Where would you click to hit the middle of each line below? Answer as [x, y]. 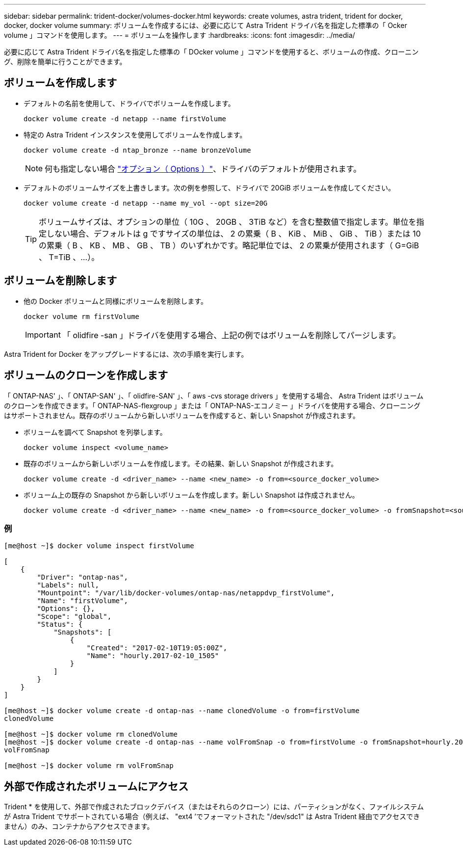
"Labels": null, [68, 585]
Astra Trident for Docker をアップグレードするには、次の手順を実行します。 [126, 354]
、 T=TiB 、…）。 [69, 257]
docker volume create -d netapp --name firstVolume [125, 119]
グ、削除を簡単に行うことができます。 [65, 62]
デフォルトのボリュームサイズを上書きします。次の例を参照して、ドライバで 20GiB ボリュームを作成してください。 [209, 187]
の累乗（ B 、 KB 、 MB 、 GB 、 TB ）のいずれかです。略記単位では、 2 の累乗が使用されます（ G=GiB [229, 245]
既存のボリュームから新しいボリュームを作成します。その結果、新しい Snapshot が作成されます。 [181, 463]
